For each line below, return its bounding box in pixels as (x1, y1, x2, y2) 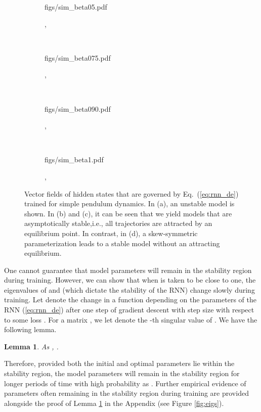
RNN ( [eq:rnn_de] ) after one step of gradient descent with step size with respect (4, 304, 254, 315)
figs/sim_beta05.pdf (45, 2, 107, 12)
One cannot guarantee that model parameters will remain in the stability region (4, 264, 252, 275)
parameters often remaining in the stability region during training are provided (4, 388, 249, 398)
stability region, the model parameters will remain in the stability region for (4, 368, 240, 379)
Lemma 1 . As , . (4, 341, 59, 351)
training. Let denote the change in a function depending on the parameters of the (4, 294, 256, 305)
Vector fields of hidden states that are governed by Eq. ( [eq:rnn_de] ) (24, 188, 239, 199)
